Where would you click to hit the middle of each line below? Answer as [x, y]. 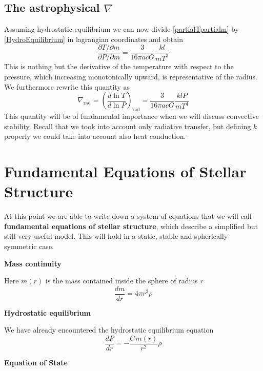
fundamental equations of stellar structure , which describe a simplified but [131, 226]
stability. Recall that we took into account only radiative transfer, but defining [128, 126]
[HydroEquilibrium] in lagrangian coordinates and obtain [94, 39]
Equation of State [36, 362]
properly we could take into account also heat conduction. [95, 136]
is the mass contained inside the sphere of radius [122, 281]
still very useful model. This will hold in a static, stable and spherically [116, 236]
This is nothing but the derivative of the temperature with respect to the [119, 66]
